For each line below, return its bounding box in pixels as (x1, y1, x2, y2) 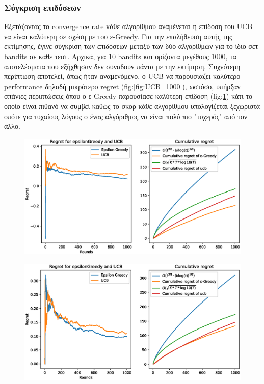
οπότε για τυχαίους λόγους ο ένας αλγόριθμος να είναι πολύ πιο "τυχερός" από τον (4, 111, 247, 121)
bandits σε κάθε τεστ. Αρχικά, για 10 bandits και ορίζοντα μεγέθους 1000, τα (4, 51, 236, 61)
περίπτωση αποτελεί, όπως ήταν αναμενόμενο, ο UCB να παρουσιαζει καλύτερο (4, 71, 241, 81)
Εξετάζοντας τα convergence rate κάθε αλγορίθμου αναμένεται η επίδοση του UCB (4, 21, 253, 32)
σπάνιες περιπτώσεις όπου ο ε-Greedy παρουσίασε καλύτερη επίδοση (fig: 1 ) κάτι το (4, 91, 253, 101)
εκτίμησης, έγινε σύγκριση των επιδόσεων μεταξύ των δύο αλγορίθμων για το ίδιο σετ (4, 41, 258, 51)
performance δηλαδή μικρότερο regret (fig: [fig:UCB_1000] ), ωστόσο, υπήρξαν (4, 80, 241, 91)
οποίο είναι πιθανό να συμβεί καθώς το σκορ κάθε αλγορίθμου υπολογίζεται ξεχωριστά (4, 100, 260, 111)
